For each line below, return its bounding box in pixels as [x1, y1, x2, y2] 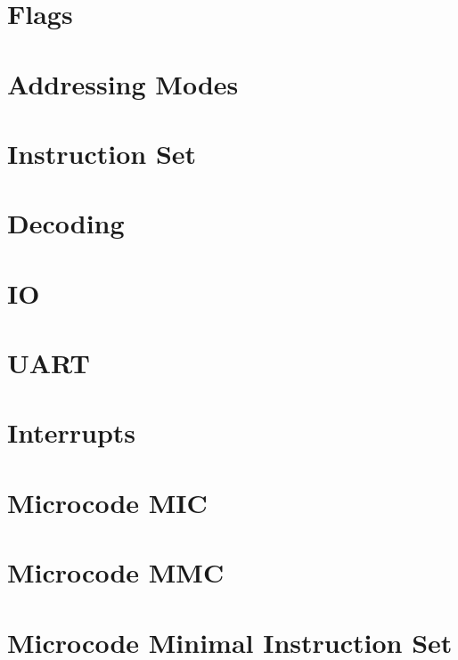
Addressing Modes [7, 65, 239, 102]
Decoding [7, 205, 125, 241]
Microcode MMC [7, 554, 225, 591]
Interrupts [7, 414, 136, 451]
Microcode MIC [7, 484, 208, 520]
